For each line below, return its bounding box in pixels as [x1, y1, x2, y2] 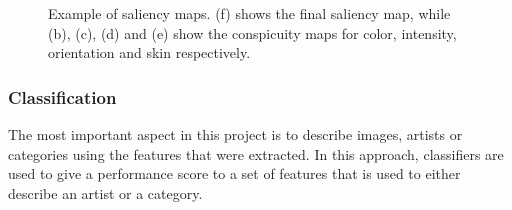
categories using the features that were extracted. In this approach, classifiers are [8, 143, 504, 164]
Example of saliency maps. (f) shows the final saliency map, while [48, 3, 451, 23]
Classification [8, 84, 117, 109]
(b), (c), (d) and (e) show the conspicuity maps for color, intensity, [48, 22, 457, 43]
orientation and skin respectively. [48, 42, 251, 63]
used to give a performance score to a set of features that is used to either [8, 163, 461, 184]
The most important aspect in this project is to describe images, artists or [8, 124, 463, 144]
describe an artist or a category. [8, 182, 203, 203]
